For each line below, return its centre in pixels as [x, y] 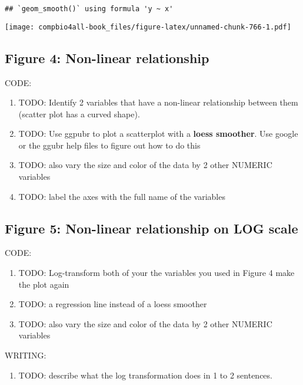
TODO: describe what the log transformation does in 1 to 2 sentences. [145, 375]
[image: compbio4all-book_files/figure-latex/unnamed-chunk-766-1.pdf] [148, 27]
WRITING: [26, 355]
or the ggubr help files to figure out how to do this [109, 145]
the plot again [44, 284]
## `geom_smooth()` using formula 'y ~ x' [89, 9]
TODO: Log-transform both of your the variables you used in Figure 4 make [157, 273]
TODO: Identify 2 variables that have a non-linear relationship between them [158, 102]
